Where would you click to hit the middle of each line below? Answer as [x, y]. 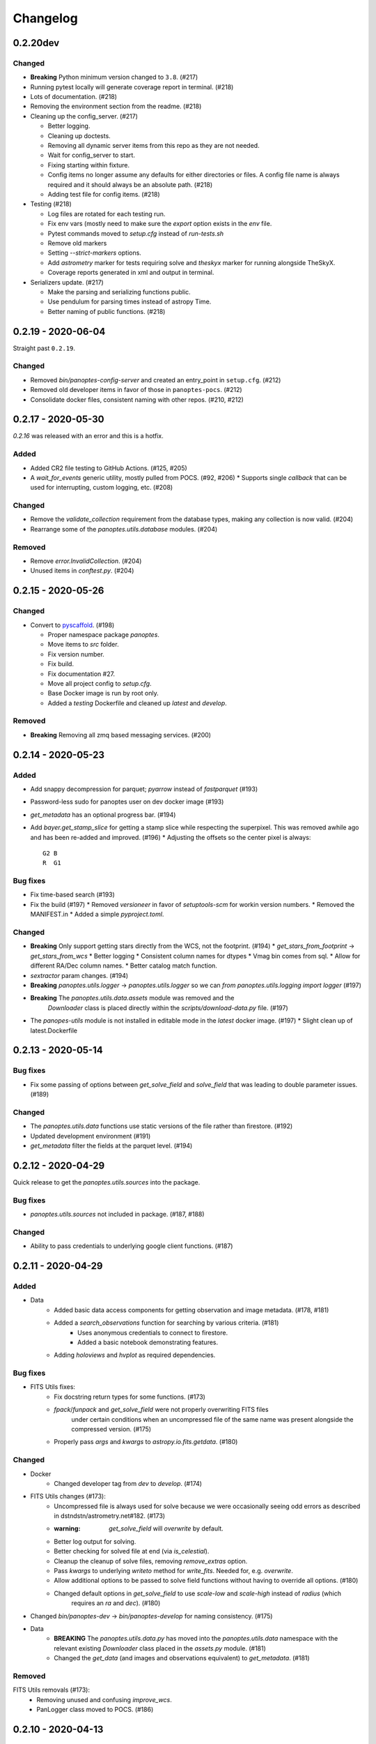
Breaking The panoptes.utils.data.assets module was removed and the [132, 998]
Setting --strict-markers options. [95, 253]
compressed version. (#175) [111, 1429]
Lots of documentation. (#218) [74, 97]
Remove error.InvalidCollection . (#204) [86, 561]
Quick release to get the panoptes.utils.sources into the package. [107, 1182]
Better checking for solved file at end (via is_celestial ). [132, 1551]
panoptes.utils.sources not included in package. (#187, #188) [117, 1215]
